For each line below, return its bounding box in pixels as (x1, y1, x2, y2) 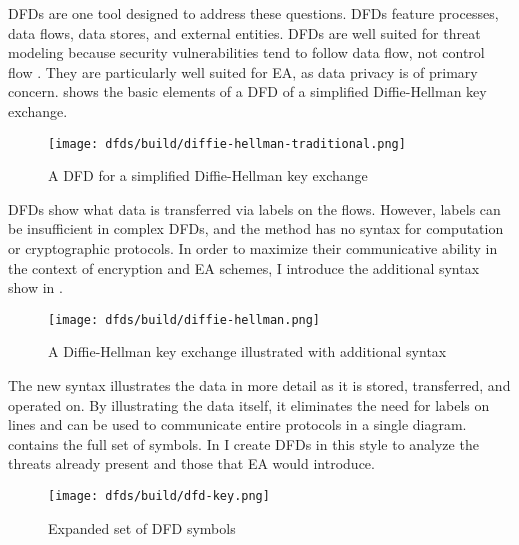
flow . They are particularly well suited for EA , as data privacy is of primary (8, 61, 478, 82)
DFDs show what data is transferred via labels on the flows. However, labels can (8, 198, 501, 219)
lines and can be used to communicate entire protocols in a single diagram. (8, 414, 467, 435)
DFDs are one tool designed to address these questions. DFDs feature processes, (8, 3, 499, 23)
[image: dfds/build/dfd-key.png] (48, 489, 270, 503)
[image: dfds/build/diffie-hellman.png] (48, 312, 321, 327)
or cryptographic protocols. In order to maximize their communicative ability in (8, 238, 498, 258)
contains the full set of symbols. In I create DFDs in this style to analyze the (8, 433, 479, 454)
